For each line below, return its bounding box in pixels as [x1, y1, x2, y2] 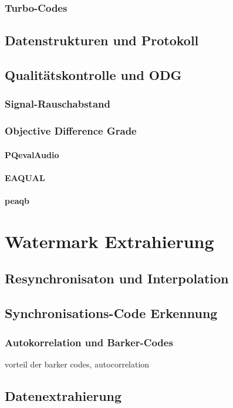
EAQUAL [5, 171, 45, 183]
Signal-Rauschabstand [5, 96, 110, 111]
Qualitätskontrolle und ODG [5, 66, 182, 84]
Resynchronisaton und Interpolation [5, 269, 229, 287]
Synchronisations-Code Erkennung [5, 304, 218, 322]
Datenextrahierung [5, 386, 122, 404]
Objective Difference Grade [5, 123, 137, 138]
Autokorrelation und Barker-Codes [5, 335, 173, 349]
